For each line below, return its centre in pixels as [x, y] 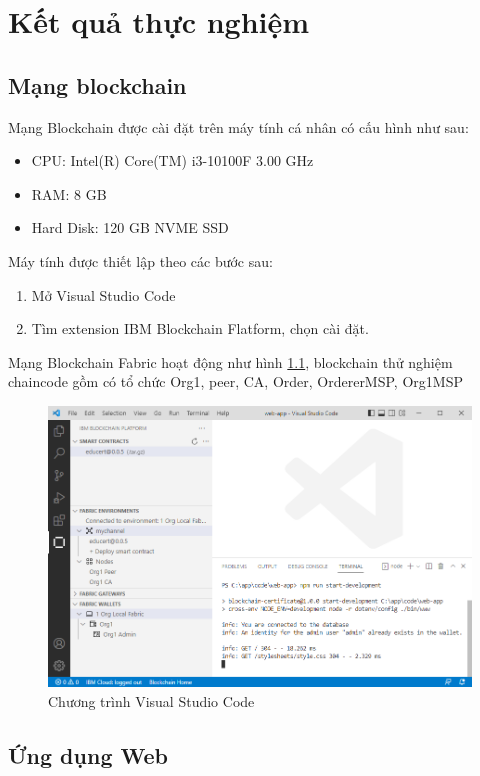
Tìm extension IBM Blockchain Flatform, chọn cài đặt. [200, 328]
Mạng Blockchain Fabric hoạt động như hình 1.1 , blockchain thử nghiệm [230, 361]
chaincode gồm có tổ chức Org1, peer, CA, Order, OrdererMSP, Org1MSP [235, 381]
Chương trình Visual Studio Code [151, 700]
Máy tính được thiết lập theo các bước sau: [140, 260]
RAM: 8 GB [69, 193]
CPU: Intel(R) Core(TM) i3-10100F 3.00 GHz [172, 160]
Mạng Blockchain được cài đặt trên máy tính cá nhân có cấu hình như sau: [238, 126]
